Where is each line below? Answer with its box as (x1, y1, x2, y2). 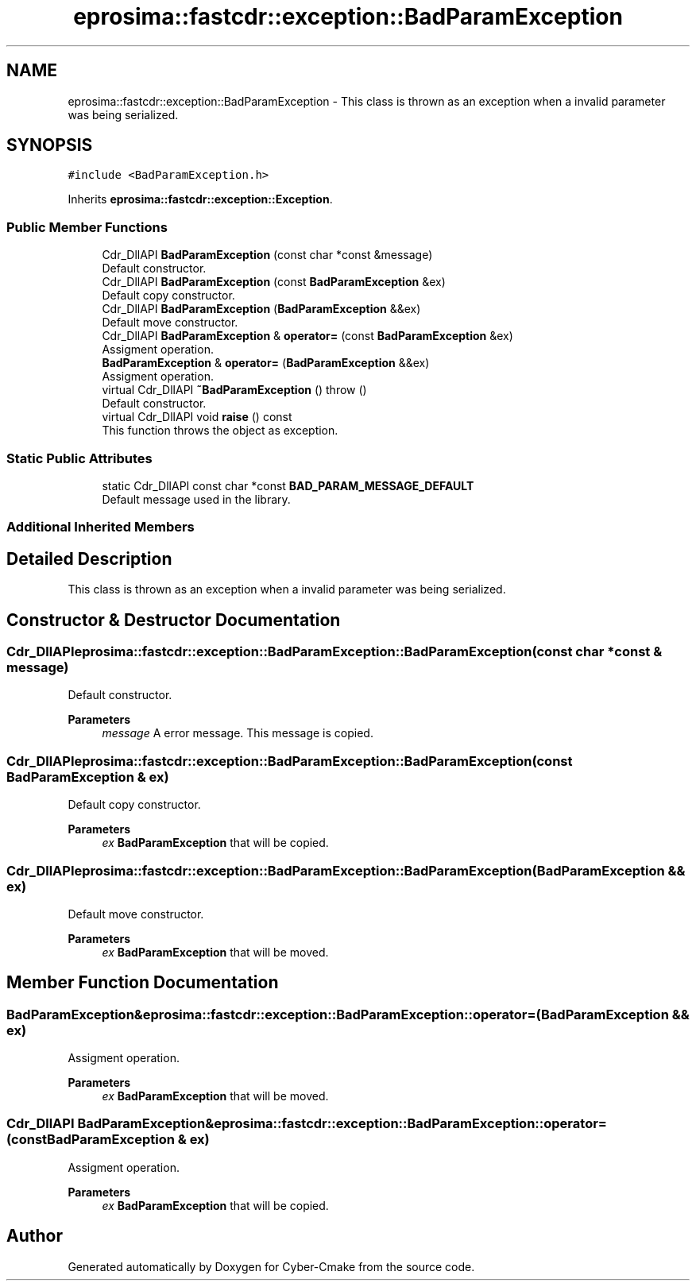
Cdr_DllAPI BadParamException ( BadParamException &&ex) (102, 302, 421, 316)
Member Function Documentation (6, 972, 279, 993)
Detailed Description (6, 548, 172, 569)
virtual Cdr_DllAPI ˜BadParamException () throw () (102, 383, 367, 397)
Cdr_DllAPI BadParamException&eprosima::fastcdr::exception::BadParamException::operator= (6, 1115, 607, 1132)
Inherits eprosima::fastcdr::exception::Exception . (68, 192, 333, 207)
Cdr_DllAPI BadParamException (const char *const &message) (102, 248, 433, 262)
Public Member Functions (6, 218, 168, 235)
